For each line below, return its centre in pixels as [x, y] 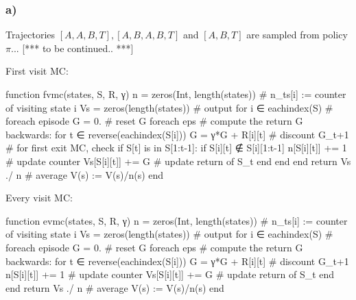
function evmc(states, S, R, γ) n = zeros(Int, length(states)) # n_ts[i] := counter [177, 220]
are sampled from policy [297, 35]
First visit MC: [37, 71]
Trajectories [31, 35]
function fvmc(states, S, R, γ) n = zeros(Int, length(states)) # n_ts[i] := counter [176, 94]
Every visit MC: [39, 198]
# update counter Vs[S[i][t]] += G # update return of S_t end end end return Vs [178, 161]
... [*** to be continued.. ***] [72, 48]
